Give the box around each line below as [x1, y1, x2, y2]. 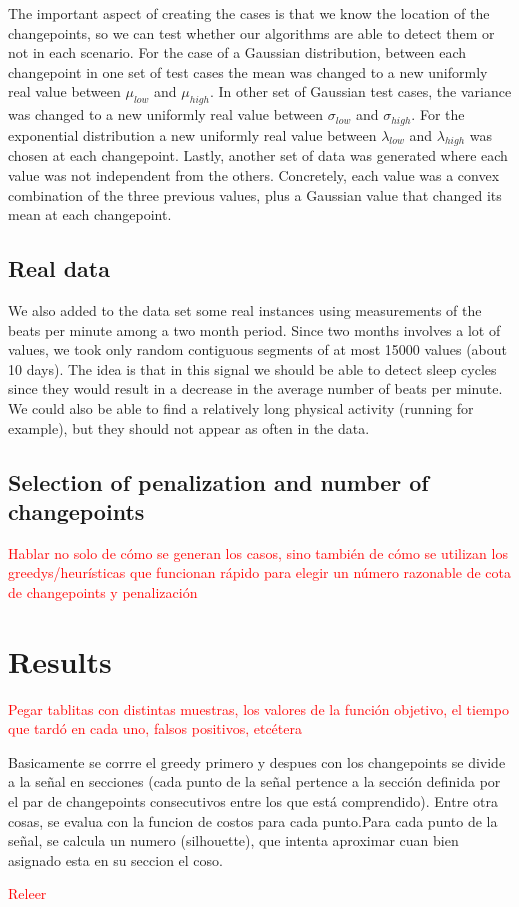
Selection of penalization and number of [8, 466, 429, 497]
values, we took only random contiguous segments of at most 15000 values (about [8, 339, 508, 360]
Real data [8, 253, 110, 284]
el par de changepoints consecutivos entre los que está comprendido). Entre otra [8, 791, 498, 812]
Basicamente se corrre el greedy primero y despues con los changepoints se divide [8, 751, 506, 772]
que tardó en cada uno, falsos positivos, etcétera [8, 718, 302, 739]
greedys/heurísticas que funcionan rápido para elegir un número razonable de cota [8, 562, 511, 583]
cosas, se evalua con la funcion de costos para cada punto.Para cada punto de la [8, 810, 498, 831]
